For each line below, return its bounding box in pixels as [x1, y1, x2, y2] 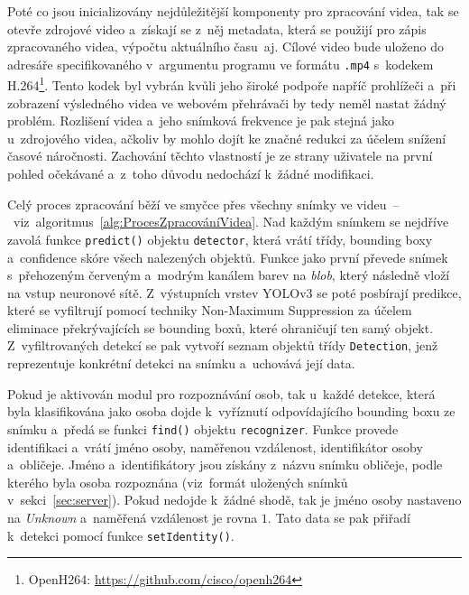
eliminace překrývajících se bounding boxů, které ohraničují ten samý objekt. [7, 318, 434, 337]
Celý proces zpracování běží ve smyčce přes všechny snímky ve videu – [7, 194, 400, 213]
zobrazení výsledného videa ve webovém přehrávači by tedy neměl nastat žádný [7, 93, 446, 112]
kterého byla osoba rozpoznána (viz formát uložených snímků [7, 472, 348, 491]
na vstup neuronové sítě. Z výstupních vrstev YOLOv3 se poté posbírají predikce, [7, 283, 462, 302]
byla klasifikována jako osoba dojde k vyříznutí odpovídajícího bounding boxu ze [7, 402, 455, 421]
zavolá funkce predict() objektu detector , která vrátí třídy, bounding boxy [7, 229, 433, 248]
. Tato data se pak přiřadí [267, 507, 410, 526]
